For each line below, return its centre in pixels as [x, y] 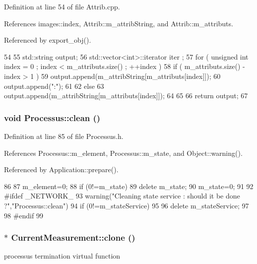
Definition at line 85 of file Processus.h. [64, 136]
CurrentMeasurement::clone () [73, 237]
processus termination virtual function [62, 256]
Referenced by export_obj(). [48, 40]
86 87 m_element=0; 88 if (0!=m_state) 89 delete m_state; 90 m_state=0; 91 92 [129, 186]
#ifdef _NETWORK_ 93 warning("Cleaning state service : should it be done [122, 196]
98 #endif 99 [24, 215]
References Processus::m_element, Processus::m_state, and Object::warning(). [123, 153]
